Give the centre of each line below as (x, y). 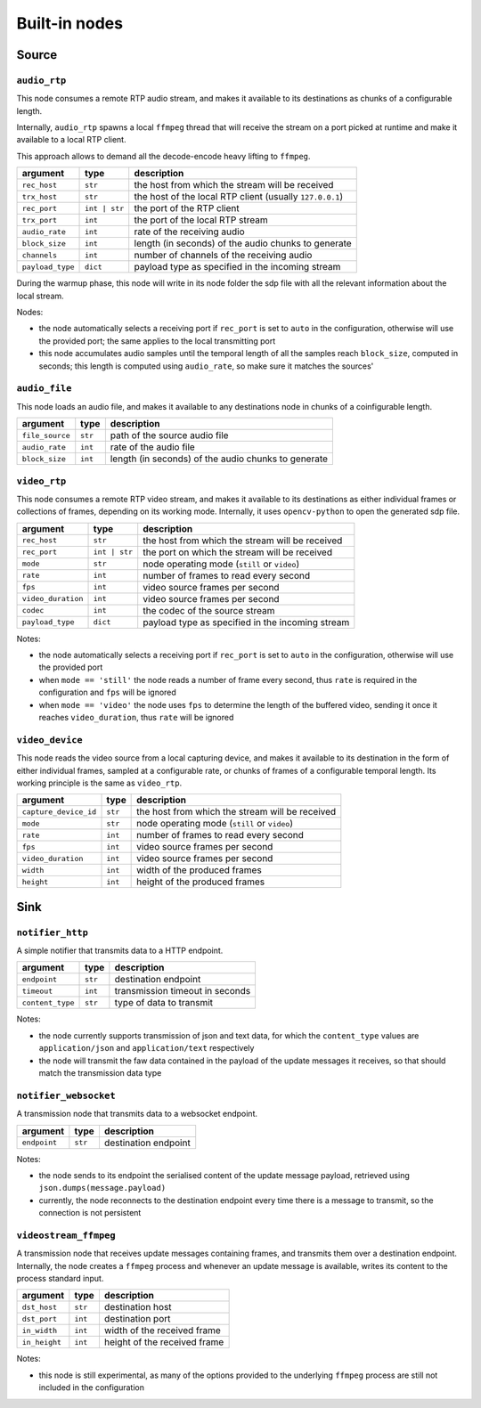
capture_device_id (59, 812)
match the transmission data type (100, 1073)
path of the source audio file (169, 435)
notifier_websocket (66, 1095)
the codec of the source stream (209, 610)
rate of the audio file (152, 447)
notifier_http (53, 932)
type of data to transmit (164, 1003)
